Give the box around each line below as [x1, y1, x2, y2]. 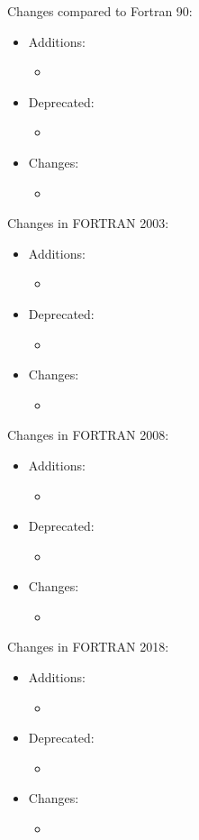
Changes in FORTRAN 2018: [7, 637, 169, 656]
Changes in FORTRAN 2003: [7, 214, 169, 233]
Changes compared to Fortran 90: [7, 2, 193, 20]
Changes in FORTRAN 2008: [7, 425, 169, 444]
